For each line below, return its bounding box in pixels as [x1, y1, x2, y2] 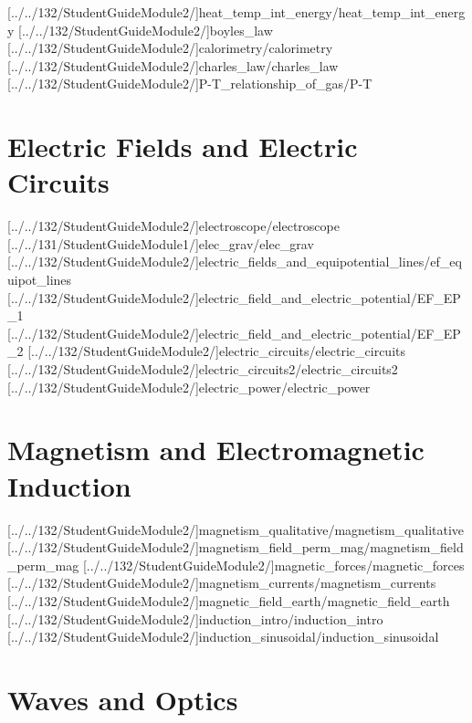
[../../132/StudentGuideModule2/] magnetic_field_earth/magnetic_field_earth [7, 591, 450, 610]
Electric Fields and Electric [7, 128, 358, 165]
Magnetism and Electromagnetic [7, 431, 425, 468]
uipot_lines [7, 270, 72, 289]
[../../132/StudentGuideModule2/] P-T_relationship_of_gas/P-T [7, 74, 372, 93]
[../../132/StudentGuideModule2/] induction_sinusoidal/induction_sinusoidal [7, 627, 439, 646]
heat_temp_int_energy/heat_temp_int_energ [198, 3, 466, 21]
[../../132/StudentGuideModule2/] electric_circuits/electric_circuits [27, 341, 406, 361]
